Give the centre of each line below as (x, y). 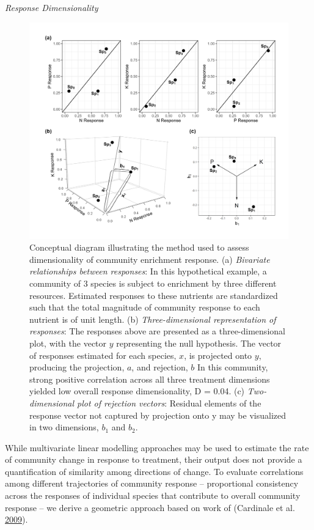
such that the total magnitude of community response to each (145, 307)
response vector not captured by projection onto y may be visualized (158, 415)
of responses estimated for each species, (103, 355)
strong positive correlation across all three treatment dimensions (150, 379)
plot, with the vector (68, 343)
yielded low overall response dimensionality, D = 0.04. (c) (137, 391)
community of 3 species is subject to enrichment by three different (153, 283)
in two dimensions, (64, 427)
